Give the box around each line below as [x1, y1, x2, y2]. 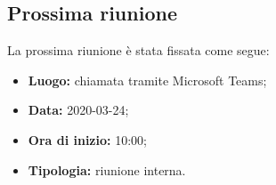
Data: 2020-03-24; [28, 101, 129, 119]
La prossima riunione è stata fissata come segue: [7, 41, 270, 60]
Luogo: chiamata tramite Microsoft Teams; [28, 70, 267, 89]
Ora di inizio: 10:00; [28, 130, 147, 149]
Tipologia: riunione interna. [28, 160, 186, 179]
